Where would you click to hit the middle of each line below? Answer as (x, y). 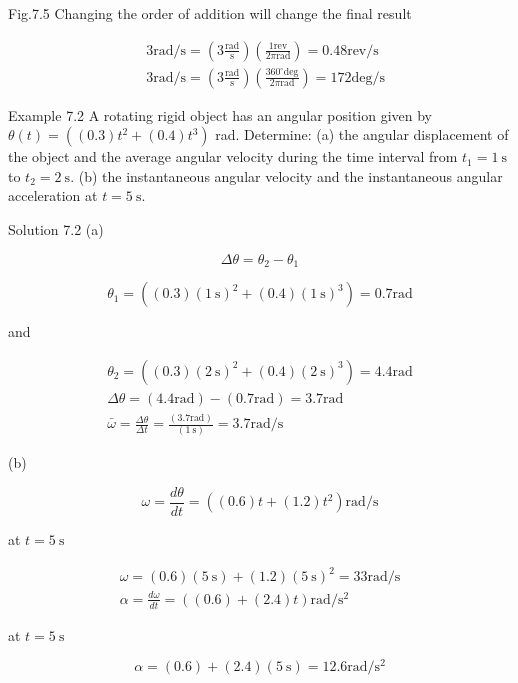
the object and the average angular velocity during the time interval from (233, 156)
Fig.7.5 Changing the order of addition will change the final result (210, 13)
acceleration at (53, 195)
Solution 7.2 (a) (56, 229)
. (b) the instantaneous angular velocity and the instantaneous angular (286, 175)
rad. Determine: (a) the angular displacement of (362, 134)
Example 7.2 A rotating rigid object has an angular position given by (220, 114)
